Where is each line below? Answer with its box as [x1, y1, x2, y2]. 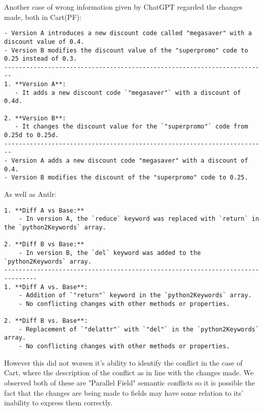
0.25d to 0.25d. [4, 132, 59, 139]
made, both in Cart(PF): [4, 11, 82, 22]
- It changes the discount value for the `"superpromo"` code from [15, 123, 248, 131]
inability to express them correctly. [4, 397, 112, 408]
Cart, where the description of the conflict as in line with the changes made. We [4, 367, 254, 378]
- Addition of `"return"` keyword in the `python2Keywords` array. [18, 292, 252, 299]
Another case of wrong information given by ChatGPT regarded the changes [4, 2, 243, 12]
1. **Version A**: [4, 81, 66, 88]
